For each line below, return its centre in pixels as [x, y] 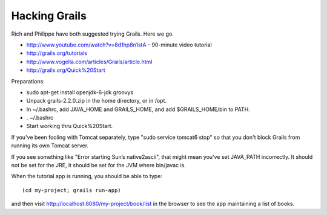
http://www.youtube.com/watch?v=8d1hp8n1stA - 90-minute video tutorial [119, 45]
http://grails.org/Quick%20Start [66, 70]
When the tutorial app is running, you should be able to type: [87, 176]
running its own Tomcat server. [50, 146]
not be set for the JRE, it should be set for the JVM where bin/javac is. [98, 165]
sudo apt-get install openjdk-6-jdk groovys [80, 92]
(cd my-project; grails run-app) [71, 190]
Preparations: [28, 81]
